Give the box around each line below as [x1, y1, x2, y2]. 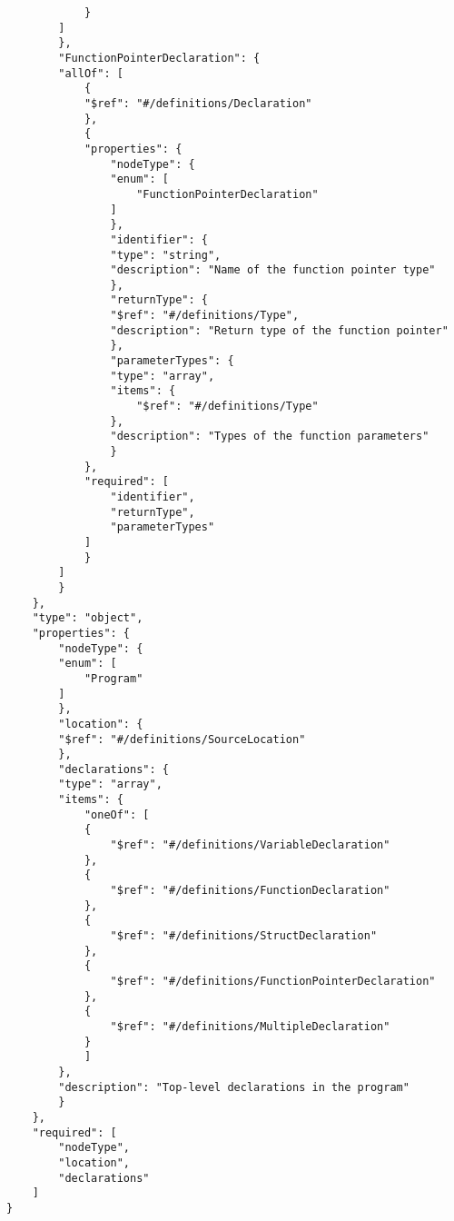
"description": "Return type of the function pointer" [110, 323, 449, 337]
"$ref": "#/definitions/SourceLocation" [58, 732, 306, 746]
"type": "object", [32, 611, 143, 625]
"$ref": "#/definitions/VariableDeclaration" [110, 839, 390, 852]
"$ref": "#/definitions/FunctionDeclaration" [110, 884, 390, 898]
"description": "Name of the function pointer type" [110, 263, 436, 277]
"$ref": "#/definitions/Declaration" [84, 96, 312, 110]
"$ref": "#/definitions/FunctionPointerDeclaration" [110, 975, 436, 988]
